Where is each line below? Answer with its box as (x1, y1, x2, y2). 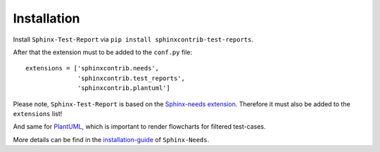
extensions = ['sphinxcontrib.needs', (25, 64, 160, 72)
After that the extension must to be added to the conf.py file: (13, 48, 193, 56)
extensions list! (13, 109, 63, 118)
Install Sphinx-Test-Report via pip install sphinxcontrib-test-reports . (13, 35, 253, 44)
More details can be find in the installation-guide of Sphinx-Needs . (13, 135, 210, 144)
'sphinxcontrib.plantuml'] (77, 84, 170, 92)
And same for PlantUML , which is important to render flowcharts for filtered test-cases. (13, 122, 266, 131)
